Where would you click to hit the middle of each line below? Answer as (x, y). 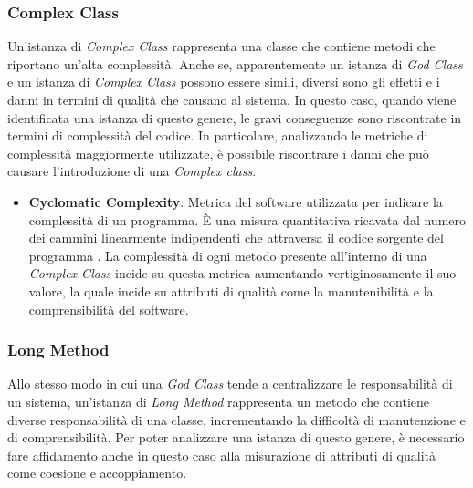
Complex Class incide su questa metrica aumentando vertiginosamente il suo (242, 273)
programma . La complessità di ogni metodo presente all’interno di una (228, 255)
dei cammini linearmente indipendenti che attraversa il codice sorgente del (236, 238)
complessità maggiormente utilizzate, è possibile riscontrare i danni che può (218, 153)
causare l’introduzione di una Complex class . (132, 171)
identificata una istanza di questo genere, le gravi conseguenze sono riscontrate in (235, 117)
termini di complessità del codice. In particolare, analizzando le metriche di (218, 135)
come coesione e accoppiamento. (97, 473)
